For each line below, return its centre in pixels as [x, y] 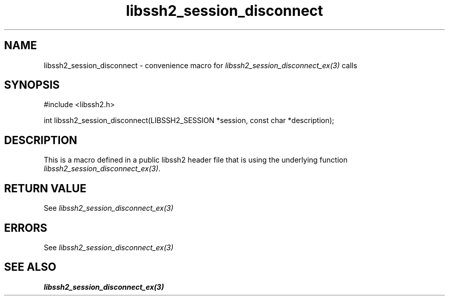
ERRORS [26, 228]
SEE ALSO [30, 267]
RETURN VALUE [45, 188]
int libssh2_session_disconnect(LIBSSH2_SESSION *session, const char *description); [189, 121]
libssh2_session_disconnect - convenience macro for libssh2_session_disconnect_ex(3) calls [200, 65]
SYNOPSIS [32, 85]
